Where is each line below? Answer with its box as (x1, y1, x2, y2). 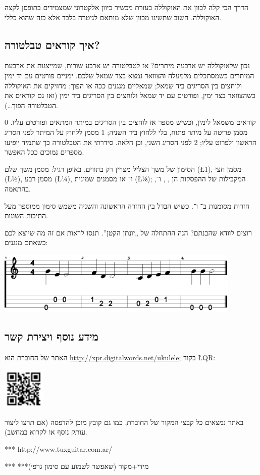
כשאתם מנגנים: (5, 237, 48, 248)
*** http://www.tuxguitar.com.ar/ (5, 444, 113, 454)
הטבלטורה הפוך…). (5, 100, 59, 110)
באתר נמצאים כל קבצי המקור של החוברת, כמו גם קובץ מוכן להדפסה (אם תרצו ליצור (5, 416, 244, 427)
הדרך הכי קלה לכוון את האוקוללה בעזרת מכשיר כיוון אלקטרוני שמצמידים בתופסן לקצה (5, 2, 248, 12)
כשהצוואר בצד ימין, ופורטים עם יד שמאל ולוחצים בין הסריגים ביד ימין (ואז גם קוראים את (5, 90, 255, 101)
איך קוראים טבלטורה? (5, 36, 100, 52)
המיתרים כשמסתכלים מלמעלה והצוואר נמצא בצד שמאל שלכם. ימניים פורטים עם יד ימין (5, 70, 254, 80)
